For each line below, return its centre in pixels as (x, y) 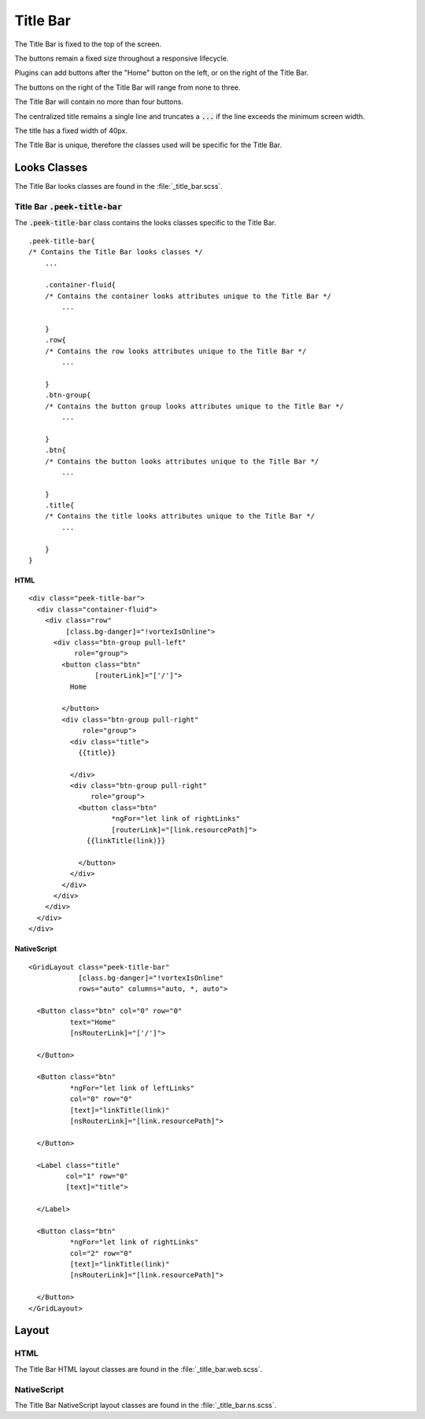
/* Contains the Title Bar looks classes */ (116, 252)
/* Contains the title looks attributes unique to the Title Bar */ (179, 516)
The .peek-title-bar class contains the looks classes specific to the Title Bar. (146, 223)
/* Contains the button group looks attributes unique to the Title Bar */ (194, 406)
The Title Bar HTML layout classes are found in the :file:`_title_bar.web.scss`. (139, 1369)
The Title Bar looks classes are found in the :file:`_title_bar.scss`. (119, 187)
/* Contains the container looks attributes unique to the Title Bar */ (188, 296)
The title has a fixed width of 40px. (71, 131)
